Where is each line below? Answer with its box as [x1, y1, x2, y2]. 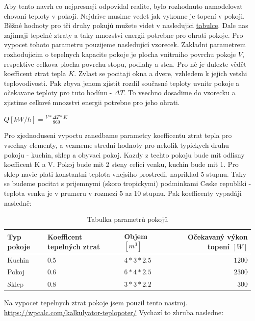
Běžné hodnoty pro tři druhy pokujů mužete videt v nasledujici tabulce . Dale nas [4, 20, 248, 30]
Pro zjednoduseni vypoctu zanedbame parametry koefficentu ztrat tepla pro [4, 130, 232, 140]
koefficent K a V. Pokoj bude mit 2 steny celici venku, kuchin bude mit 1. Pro [4, 159, 239, 169]
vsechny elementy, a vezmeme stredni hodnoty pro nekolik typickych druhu [4, 139, 229, 150]
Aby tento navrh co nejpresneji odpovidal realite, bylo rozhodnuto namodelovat [4, 1, 243, 11]
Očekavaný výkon [187, 231, 248, 241]
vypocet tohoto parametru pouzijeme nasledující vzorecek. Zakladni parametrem [4, 39, 246, 50]
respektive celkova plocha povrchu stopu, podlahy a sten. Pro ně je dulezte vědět [4, 58, 247, 69]
